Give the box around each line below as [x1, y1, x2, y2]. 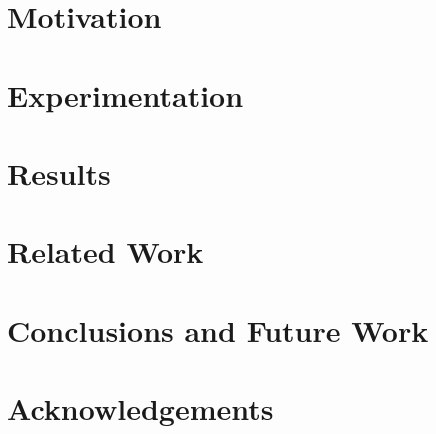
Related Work [7, 231, 204, 272]
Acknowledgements [7, 388, 274, 429]
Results [7, 152, 111, 193]
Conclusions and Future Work [7, 309, 429, 350]
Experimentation [7, 74, 244, 115]
